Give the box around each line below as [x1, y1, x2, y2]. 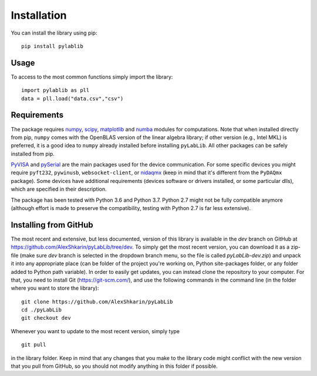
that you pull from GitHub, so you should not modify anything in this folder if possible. [11, 363, 218, 370]
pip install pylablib [21, 43, 83, 49]
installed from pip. [11, 150, 55, 157]
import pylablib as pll [21, 87, 90, 94]
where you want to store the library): [11, 284, 99, 292]
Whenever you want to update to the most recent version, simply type [11, 327, 180, 334]
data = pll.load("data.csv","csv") [21, 95, 124, 102]
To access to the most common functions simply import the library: [11, 73, 173, 80]
